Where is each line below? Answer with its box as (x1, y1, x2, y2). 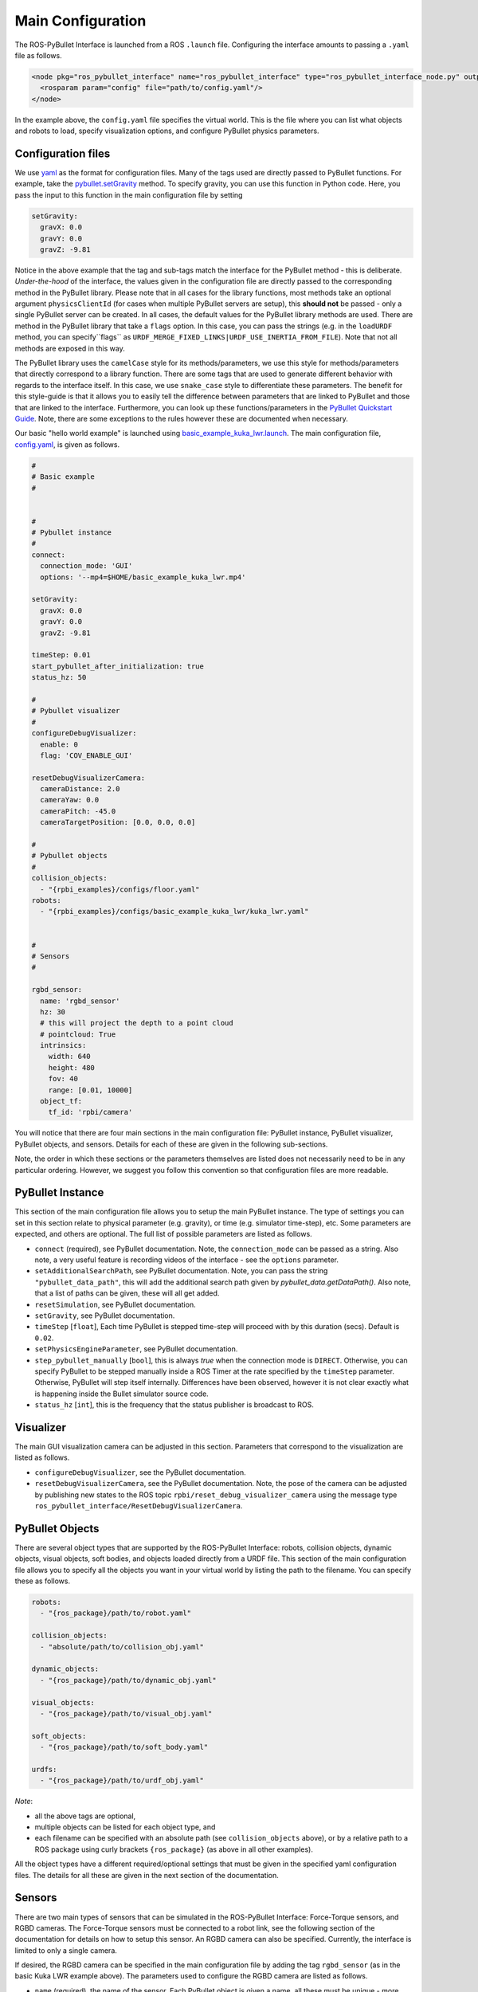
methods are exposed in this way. (14, 343, 125, 353)
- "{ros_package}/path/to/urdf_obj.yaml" (40, 1776, 205, 1785)
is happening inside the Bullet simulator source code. (34, 1389, 209, 1398)
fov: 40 (48, 1074, 79, 1084)
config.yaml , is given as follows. (14, 439, 119, 449)
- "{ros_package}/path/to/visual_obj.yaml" (40, 1709, 213, 1718)
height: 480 (48, 1063, 96, 1072)
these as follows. (14, 1576, 71, 1586)
